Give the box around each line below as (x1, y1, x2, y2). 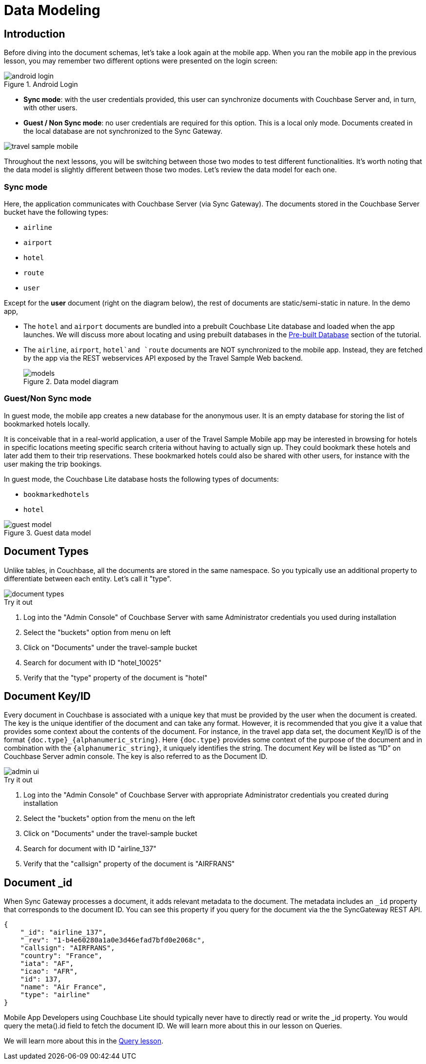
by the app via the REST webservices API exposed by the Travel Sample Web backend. (23, 353, 303, 362)
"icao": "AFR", (20, 967, 78, 976)
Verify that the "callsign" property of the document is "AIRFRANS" (23, 859, 235, 868)
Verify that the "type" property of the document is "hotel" (23, 673, 208, 682)
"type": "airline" (20, 991, 91, 999)
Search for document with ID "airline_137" (23, 844, 156, 853)
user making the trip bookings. (4, 459, 102, 468)
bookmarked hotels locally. (4, 419, 90, 428)
